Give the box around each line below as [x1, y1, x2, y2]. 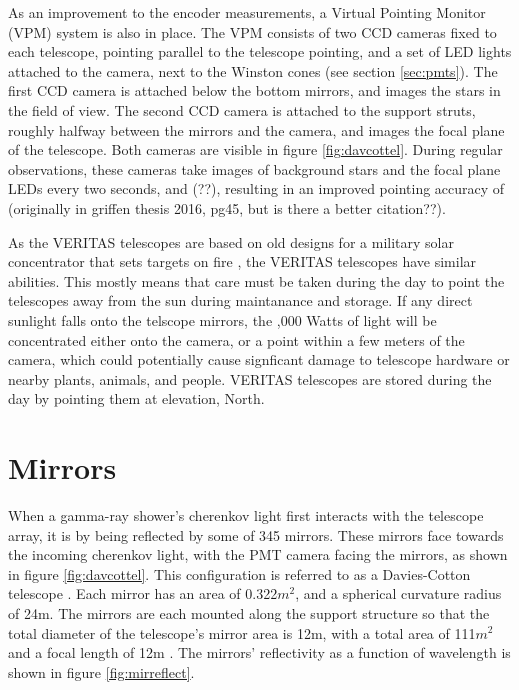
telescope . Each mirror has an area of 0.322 [8, 583, 278, 604]
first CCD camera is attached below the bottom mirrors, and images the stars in [8, 80, 501, 101]
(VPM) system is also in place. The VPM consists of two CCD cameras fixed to [8, 21, 497, 42]
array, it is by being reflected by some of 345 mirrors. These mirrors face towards [8, 524, 504, 545]
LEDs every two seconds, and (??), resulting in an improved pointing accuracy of [8, 178, 505, 199]
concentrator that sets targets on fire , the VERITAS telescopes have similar [8, 251, 477, 272]
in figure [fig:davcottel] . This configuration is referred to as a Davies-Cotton [8, 563, 471, 584]
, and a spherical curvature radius [295, 583, 502, 604]
